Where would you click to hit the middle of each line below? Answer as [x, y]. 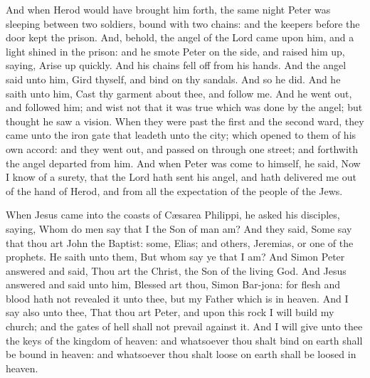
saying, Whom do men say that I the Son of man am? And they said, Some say [179, 228]
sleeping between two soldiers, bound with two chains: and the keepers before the [183, 23]
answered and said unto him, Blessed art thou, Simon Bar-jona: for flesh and [173, 284]
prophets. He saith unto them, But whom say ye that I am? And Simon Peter [175, 257]
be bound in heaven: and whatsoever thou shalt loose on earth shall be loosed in [181, 354]
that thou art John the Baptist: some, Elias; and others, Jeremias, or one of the [180, 242]
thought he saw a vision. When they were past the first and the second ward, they [185, 121]
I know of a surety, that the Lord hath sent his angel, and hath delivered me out [181, 177]
